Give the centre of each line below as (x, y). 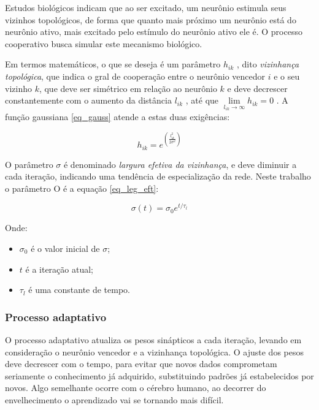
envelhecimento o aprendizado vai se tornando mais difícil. (114, 399)
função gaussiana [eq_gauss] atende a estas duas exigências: (117, 117)
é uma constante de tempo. (79, 290)
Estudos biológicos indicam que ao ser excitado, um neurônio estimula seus (146, 7)
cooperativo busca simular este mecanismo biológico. (104, 43)
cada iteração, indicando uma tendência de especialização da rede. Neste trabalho (158, 176)
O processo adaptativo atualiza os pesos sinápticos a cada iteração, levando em (153, 340)
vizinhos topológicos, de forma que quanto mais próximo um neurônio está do (151, 19)
